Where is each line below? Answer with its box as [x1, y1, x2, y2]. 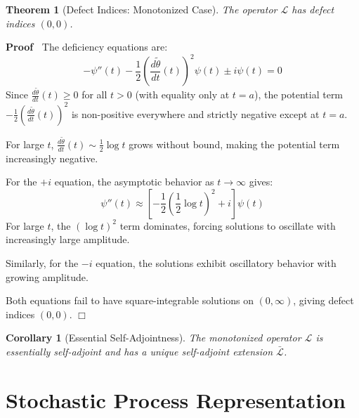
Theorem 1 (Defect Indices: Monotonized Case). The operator [6, 2, 278, 16]
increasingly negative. [6, 150, 98, 165]
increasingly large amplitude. [6, 232, 130, 247]
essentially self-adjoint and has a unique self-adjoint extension [6, 344, 273, 358]
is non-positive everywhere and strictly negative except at [71, 106, 320, 121]
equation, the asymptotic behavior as [54, 174, 214, 189]
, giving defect [293, 293, 354, 308]
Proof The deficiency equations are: [6, 39, 168, 54]
